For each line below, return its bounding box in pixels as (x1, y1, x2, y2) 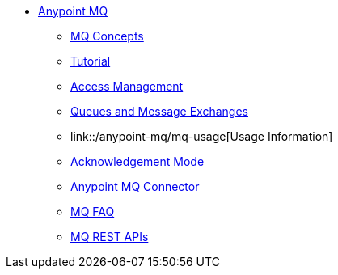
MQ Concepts (70, 29, 144, 43)
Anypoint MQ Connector (70, 180, 200, 193)
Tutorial (70, 54, 111, 68)
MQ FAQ (70, 205, 115, 218)
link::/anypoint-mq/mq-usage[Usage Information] (70, 129, 333, 143)
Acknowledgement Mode (70, 154, 205, 168)
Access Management (70, 79, 184, 93)
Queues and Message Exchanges (70, 104, 248, 118)
